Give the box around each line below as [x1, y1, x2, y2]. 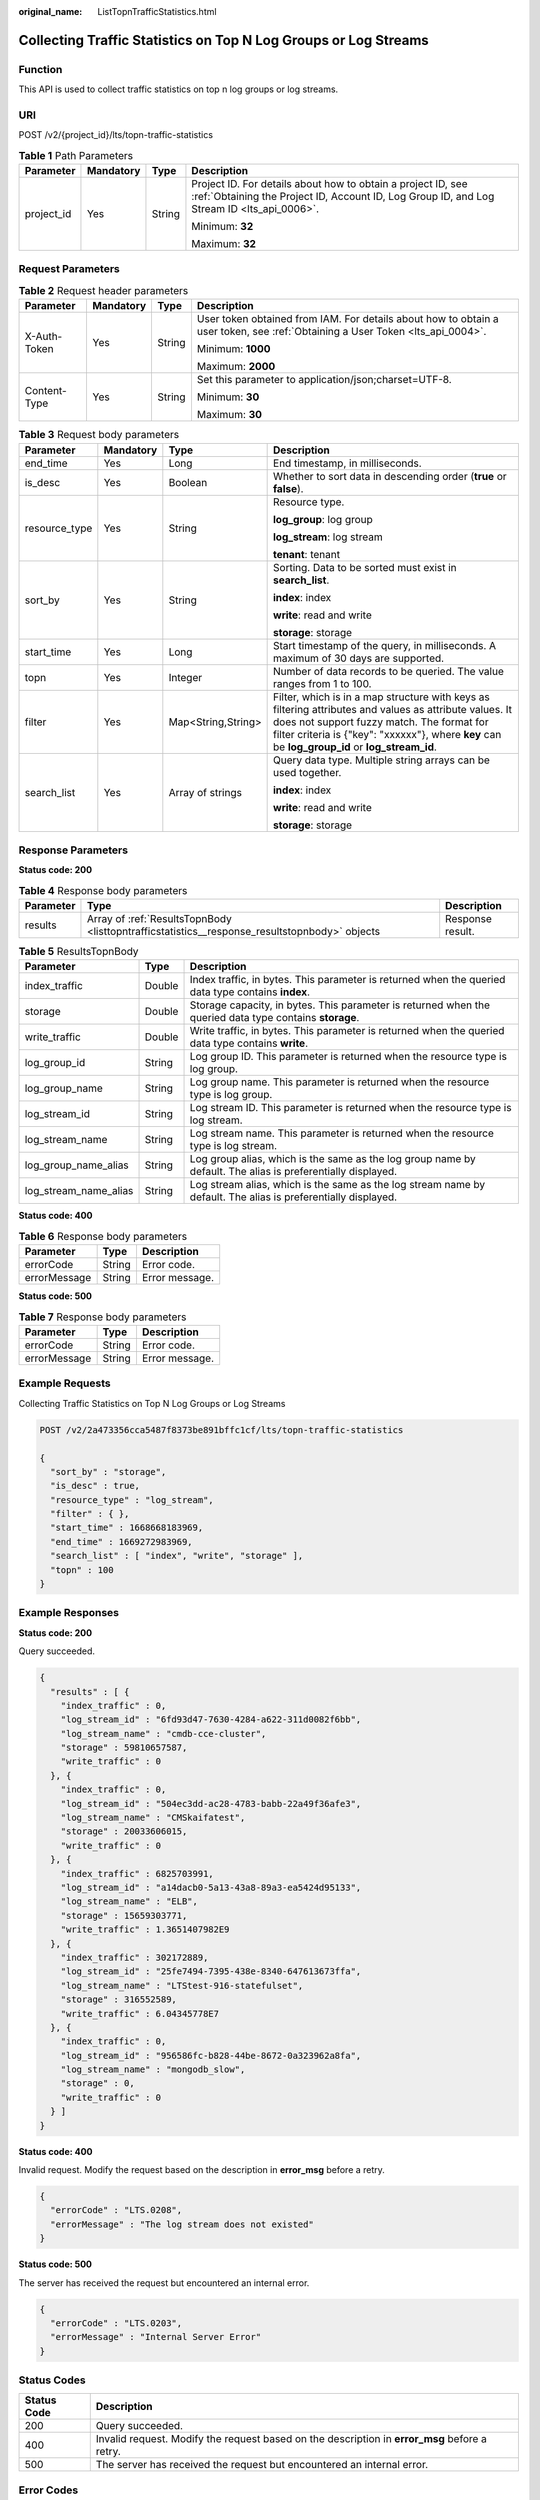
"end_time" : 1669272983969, [50, 1536, 194, 1547]
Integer [168, 670, 203, 684]
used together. [273, 765, 342, 779]
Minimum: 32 [191, 220, 254, 234]
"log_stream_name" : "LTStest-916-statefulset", [60, 1980, 304, 1991]
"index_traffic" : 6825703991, [60, 1868, 214, 1879]
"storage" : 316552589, [60, 1994, 177, 2005]
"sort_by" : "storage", [50, 1466, 167, 1477]
